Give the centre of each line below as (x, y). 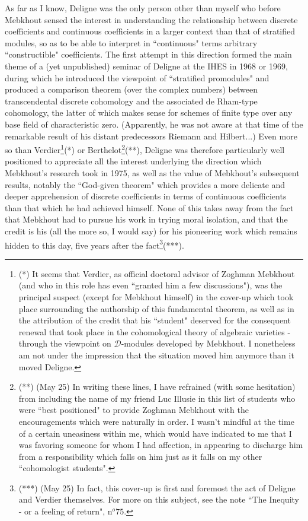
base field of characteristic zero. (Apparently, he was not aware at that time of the (154, 124)
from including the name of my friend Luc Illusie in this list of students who (157, 398)
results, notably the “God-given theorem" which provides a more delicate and (145, 184)
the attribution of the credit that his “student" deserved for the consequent (155, 320)
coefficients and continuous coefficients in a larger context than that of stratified (150, 31)
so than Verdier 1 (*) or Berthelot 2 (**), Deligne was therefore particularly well (145, 149)
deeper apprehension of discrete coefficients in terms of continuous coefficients (146, 196)
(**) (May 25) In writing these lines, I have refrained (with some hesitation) (157, 387)
